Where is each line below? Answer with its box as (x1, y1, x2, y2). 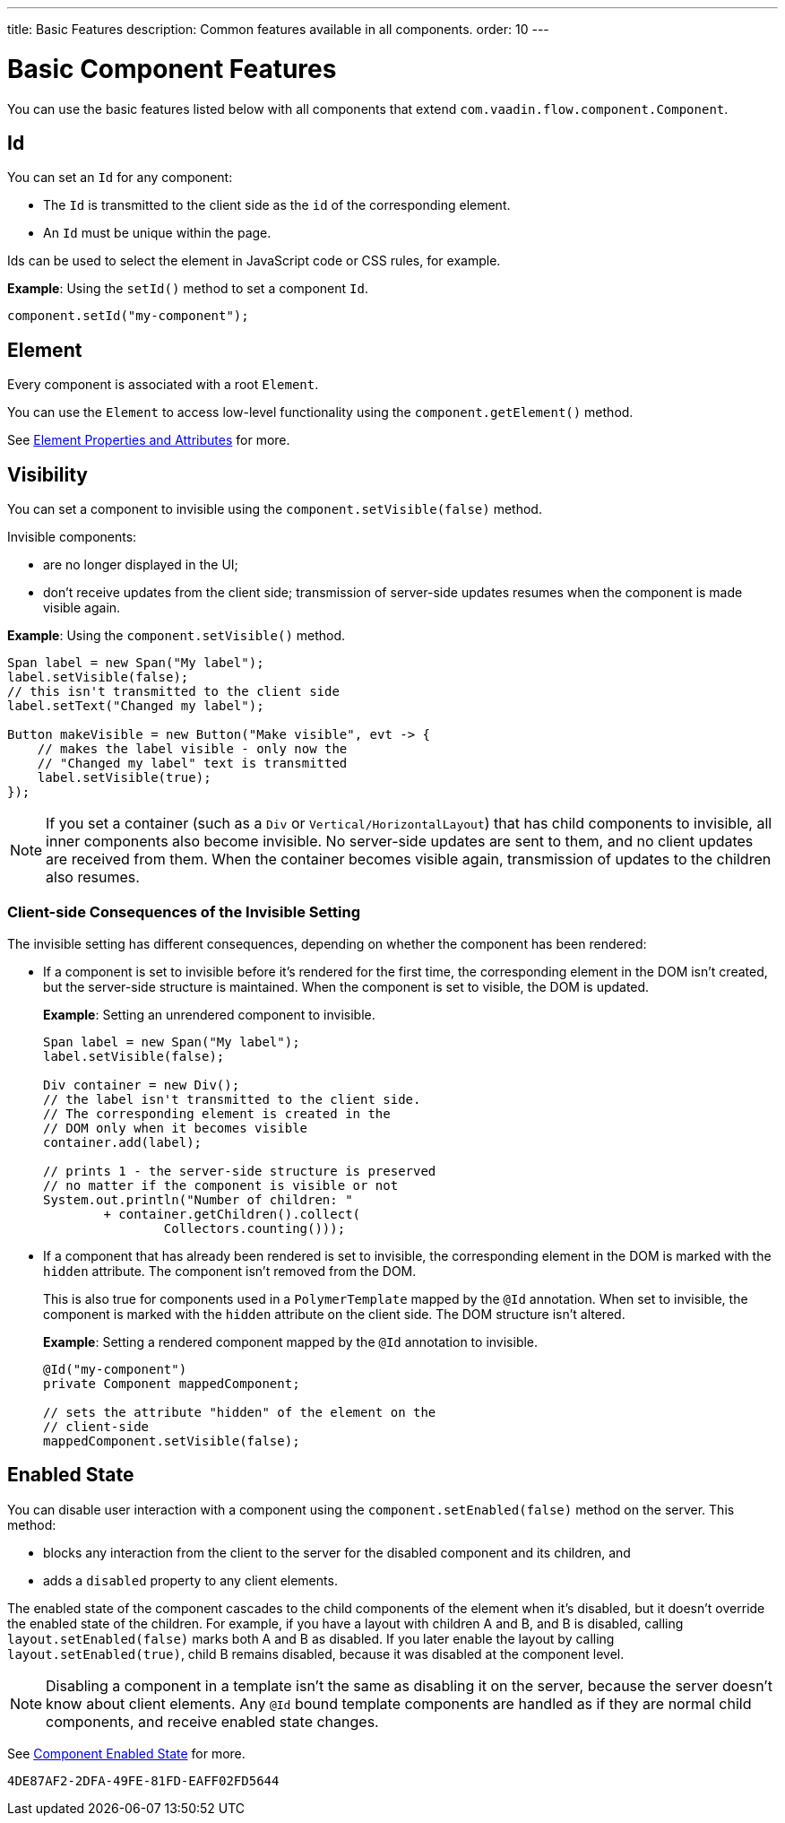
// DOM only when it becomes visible (43, 1120, 308, 1135)
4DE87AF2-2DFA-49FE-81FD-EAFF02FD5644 (7, 1773, 280, 1788)
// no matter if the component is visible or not (43, 1177, 399, 1193)
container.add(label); (43, 1134, 203, 1150)
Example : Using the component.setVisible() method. (7, 628, 346, 644)
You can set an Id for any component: (7, 169, 233, 186)
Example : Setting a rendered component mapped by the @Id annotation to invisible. (43, 1333, 539, 1350)
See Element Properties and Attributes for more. (7, 432, 290, 448)
